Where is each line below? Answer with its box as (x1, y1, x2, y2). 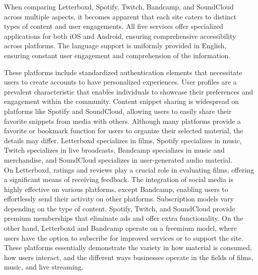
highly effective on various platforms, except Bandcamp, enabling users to (4, 183, 228, 194)
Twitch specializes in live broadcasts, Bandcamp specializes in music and (4, 145, 225, 155)
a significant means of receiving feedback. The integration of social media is (4, 174, 233, 184)
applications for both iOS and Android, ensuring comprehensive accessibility (4, 30, 236, 41)
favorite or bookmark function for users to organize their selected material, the (4, 125, 243, 136)
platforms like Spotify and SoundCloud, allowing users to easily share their (4, 105, 232, 116)
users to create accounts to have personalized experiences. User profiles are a (4, 77, 237, 87)
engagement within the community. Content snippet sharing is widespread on (4, 96, 239, 106)
